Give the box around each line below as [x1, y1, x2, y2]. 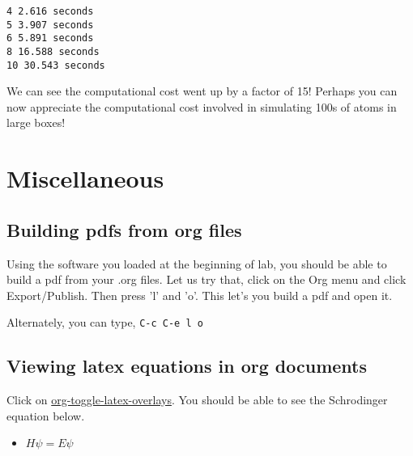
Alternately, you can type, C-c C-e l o [6, 314, 203, 331]
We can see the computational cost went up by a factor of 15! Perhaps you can [6, 82, 398, 99]
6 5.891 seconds [6, 32, 94, 44]
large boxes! [6, 114, 66, 131]
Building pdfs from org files [6, 217, 242, 242]
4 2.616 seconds [6, 6, 94, 17]
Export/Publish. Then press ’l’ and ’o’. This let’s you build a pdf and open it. [6, 286, 393, 303]
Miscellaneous [6, 162, 164, 195]
